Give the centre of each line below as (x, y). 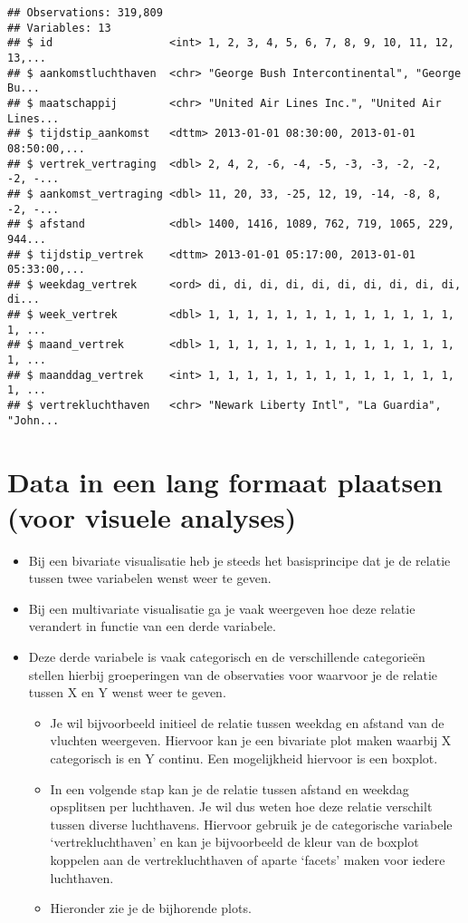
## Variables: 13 (59, 28)
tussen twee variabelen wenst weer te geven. (150, 578)
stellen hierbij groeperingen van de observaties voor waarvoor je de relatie (233, 674)
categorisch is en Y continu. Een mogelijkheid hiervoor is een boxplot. (244, 758)
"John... (33, 420)
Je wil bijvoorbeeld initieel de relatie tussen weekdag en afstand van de (247, 722)
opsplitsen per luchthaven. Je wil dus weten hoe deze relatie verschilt (241, 806)
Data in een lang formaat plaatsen (225, 481)
